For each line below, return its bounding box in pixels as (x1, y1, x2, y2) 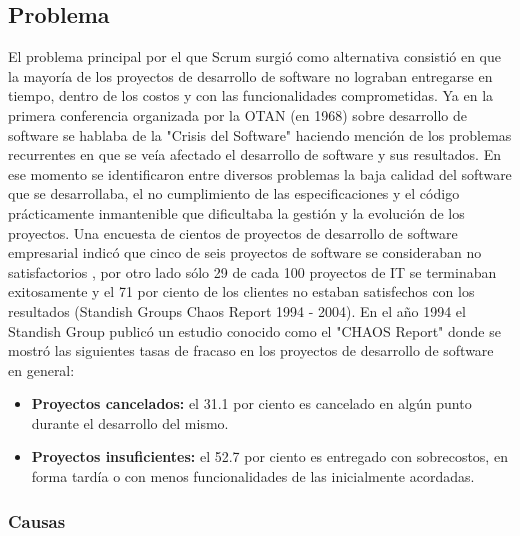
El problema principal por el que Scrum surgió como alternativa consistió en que (8, 46, 502, 67)
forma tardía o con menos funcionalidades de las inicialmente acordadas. (31, 466, 475, 487)
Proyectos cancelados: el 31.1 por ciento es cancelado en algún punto (31, 393, 472, 414)
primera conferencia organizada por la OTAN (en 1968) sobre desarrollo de (8, 104, 467, 125)
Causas (8, 508, 66, 533)
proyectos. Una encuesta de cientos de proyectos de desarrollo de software (8, 222, 458, 243)
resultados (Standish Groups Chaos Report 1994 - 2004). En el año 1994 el (8, 300, 466, 321)
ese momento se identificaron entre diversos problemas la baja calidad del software (8, 163, 512, 184)
